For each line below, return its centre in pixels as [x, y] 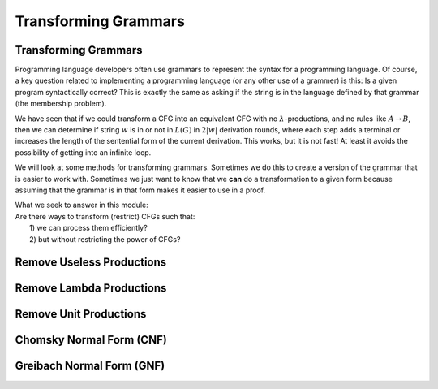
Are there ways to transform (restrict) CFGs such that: [105, 216]
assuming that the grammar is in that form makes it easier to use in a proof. [140, 190]
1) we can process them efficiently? [88, 228]
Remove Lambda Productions [91, 288]
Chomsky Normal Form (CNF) [91, 340]
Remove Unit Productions [81, 314]
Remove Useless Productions [91, 263]
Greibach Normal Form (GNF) [90, 366]
